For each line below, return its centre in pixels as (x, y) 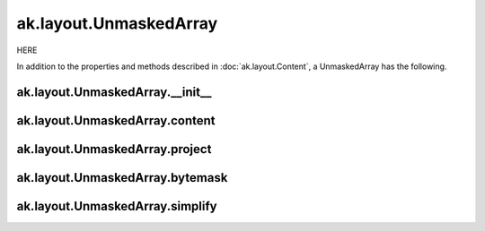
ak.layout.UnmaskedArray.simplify (117, 206)
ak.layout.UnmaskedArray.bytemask (122, 178)
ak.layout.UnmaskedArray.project (114, 149)
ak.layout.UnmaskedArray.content (116, 120)
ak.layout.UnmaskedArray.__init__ (114, 92)
